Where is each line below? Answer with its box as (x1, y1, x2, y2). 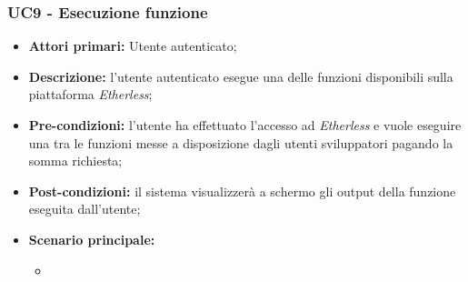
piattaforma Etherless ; (28, 85, 153, 104)
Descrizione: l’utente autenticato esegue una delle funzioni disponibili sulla (28, 66, 453, 86)
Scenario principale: (28, 229, 155, 248)
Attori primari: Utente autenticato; (28, 36, 237, 55)
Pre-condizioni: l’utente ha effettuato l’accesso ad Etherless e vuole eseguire (28, 116, 462, 134)
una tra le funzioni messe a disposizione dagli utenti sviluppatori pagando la (28, 133, 453, 152)
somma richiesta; (28, 151, 123, 170)
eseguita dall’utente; (28, 199, 141, 218)
